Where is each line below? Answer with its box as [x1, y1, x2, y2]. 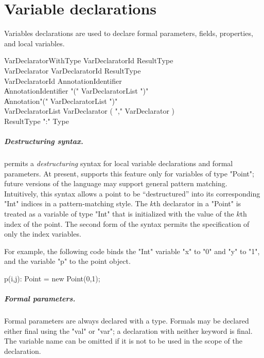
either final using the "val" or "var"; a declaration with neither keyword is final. [4, 325, 253, 336]
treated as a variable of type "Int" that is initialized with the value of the [4, 208, 234, 219]
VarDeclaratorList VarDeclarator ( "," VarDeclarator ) [4, 105, 174, 116]
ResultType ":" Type [4, 115, 69, 126]
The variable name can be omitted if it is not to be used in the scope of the [4, 335, 243, 346]
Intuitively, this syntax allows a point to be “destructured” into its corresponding [4, 188, 260, 199]
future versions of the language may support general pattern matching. [4, 178, 227, 189]
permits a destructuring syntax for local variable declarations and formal [4, 158, 233, 169]
